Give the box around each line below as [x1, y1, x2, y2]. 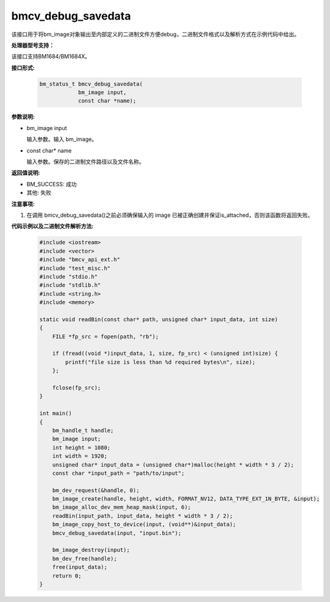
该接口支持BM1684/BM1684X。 [11, 53, 91, 60]
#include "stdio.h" [39, 273, 98, 280]
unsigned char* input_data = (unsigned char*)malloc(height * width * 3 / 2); [52, 461, 295, 468]
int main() [39, 410, 72, 417]
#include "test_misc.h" [39, 264, 111, 272]
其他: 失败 [26, 189, 51, 197]
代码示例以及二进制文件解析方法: [11, 223, 94, 230]
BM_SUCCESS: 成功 [26, 180, 77, 187]
